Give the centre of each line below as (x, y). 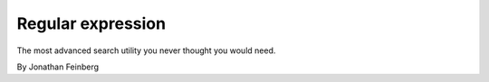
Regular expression (91, 23)
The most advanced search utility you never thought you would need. (146, 50)
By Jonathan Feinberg (58, 67)
